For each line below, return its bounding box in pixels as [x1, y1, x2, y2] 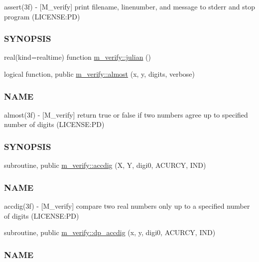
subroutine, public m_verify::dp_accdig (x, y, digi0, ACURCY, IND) [4, 227, 216, 238]
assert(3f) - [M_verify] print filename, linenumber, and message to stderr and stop [4, 1, 255, 11]
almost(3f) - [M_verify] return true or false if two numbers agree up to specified [4, 109, 248, 120]
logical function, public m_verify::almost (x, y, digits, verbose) [4, 69, 195, 79]
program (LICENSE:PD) [4, 11, 80, 21]
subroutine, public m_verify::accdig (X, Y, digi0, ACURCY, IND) [4, 160, 206, 170]
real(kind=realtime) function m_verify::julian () [4, 52, 151, 62]
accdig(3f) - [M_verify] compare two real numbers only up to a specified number [4, 201, 250, 211]
